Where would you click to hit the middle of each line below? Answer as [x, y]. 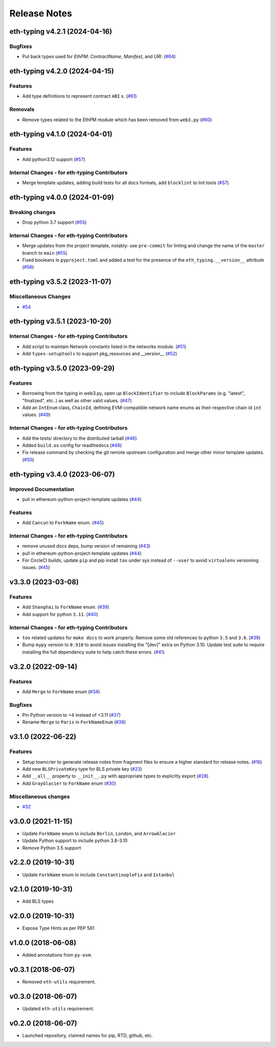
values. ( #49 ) [36, 415]
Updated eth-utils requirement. [58, 1009]
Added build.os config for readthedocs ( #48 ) [72, 445]
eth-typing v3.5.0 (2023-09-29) [62, 368]
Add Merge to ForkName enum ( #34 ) [61, 691]
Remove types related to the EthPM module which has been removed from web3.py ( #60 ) [117, 120]
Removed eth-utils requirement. [59, 982]
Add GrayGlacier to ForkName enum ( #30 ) [69, 783]
